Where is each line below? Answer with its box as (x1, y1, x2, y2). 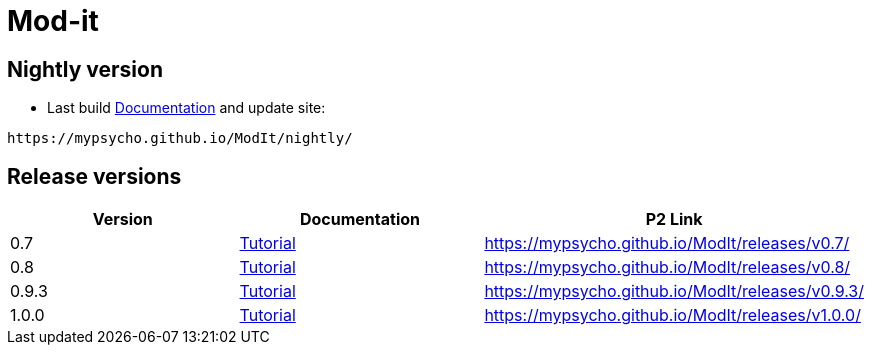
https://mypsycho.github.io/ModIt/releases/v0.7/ (484, 233, 850, 254)
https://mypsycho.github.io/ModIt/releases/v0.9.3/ (484, 281, 864, 302)
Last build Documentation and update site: (47, 99, 326, 117)
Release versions (7, 163, 182, 189)
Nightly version (7, 56, 163, 82)
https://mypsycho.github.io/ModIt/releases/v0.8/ (484, 257, 851, 278)
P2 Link (645, 209, 703, 230)
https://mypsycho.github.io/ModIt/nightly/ (7, 130, 353, 147)
